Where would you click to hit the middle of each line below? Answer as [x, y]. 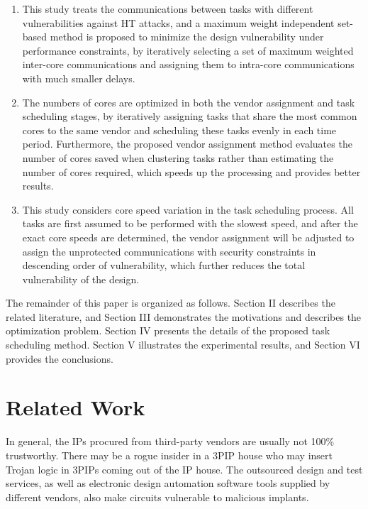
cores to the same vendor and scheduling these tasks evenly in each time [179, 130]
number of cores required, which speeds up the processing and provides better [191, 171]
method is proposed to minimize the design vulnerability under [187, 37]
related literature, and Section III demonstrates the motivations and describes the [184, 316]
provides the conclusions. [60, 358]
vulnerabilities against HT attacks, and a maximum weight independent [178, 22]
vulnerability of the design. [81, 279]
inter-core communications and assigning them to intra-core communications [188, 64]
